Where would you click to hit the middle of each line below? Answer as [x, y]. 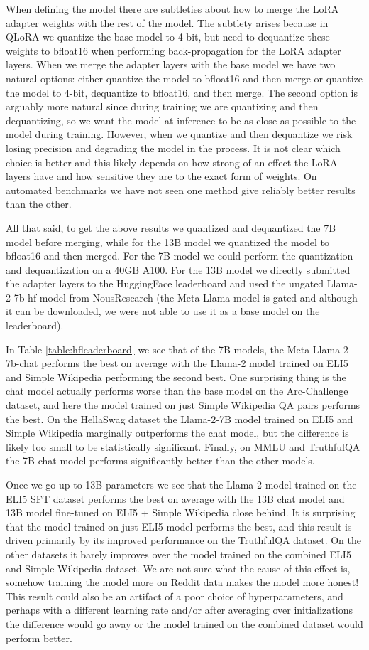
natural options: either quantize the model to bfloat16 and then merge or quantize [184, 78]
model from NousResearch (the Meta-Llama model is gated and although [198, 297]
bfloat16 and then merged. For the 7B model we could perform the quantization [180, 256]
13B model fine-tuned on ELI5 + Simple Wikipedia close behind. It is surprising [181, 512]
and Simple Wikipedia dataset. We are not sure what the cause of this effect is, [178, 568]
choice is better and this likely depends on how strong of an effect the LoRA [172, 162]
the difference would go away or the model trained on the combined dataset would [184, 623]
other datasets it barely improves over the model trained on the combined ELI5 [178, 554]
